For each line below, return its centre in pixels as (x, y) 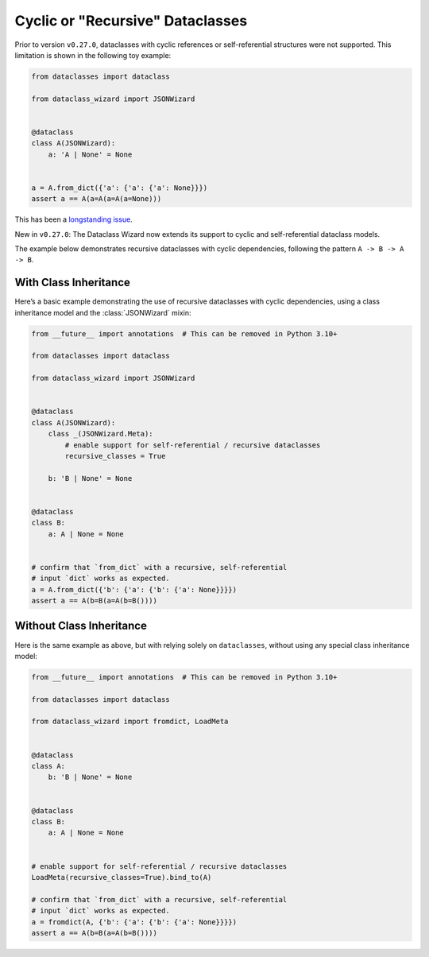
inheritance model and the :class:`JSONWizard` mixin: (103, 312)
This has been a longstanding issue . (73, 219)
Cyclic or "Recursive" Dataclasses (131, 21)
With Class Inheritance (72, 283)
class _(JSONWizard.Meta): (101, 434)
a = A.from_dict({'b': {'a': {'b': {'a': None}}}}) (134, 589)
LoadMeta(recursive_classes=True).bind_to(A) (122, 877)
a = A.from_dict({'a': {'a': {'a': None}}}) (120, 188)
